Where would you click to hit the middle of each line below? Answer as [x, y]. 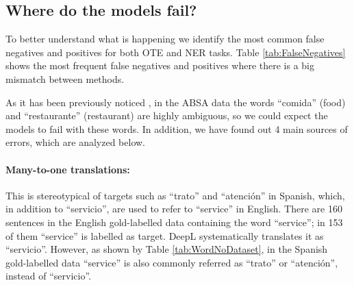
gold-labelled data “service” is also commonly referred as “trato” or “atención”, [172, 262]
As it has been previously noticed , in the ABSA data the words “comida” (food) [176, 102]
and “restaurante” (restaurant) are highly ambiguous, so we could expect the [167, 115]
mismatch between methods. [65, 78]
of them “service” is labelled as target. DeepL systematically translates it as [165, 235]
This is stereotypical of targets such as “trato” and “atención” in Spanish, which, [175, 195]
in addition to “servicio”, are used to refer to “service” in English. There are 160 [174, 209]
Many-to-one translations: [68, 169]
